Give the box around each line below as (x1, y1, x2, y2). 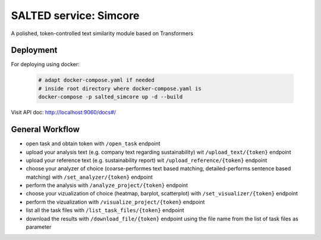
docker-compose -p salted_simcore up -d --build (38, 93, 183, 101)
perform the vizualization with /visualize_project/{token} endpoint (26, 198, 205, 205)
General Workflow (11, 124, 80, 135)
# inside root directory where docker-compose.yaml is (38, 85, 202, 92)
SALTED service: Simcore (11, 9, 140, 22)
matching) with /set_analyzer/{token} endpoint (26, 173, 153, 180)
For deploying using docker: (11, 61, 80, 68)
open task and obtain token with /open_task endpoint (26, 140, 160, 147)
